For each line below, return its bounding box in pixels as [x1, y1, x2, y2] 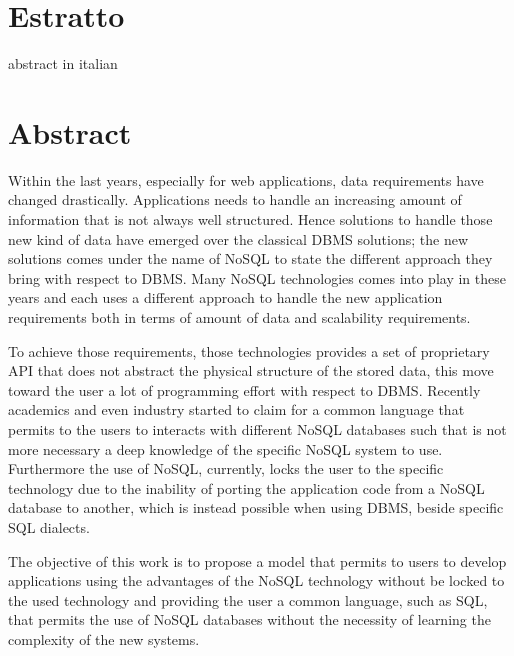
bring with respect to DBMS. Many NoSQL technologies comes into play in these [8, 267, 506, 288]
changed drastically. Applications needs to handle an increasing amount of [8, 189, 462, 210]
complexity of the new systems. [8, 628, 200, 649]
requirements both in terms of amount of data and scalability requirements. [8, 307, 471, 327]
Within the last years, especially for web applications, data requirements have [8, 169, 484, 190]
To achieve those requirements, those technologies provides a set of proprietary [8, 340, 490, 361]
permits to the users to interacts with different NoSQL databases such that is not [8, 418, 507, 439]
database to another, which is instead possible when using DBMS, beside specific [8, 497, 504, 518]
